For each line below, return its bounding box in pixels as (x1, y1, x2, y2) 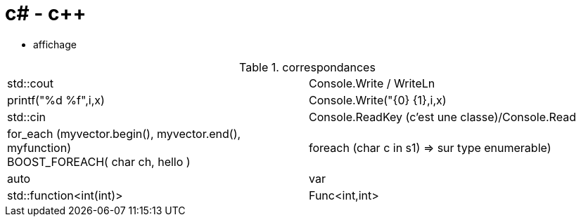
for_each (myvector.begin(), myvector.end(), (7, 126, 241, 141)
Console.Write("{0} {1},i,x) (309, 92, 447, 107)
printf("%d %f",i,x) (7, 92, 105, 107)
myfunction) (7, 140, 71, 155)
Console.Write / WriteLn (309, 76, 435, 90)
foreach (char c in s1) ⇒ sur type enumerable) (309, 140, 551, 155)
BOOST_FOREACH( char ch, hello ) (7, 154, 191, 169)
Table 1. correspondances (239, 60, 376, 74)
